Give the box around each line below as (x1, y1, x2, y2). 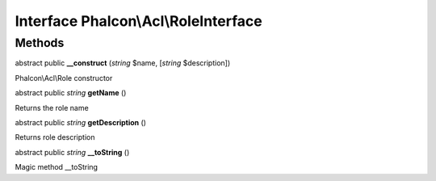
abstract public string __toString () (15, 147, 130, 157)
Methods (15, 36, 65, 50)
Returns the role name (15, 103, 89, 112)
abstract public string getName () (15, 88, 127, 98)
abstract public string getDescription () (15, 117, 147, 127)
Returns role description (15, 133, 95, 142)
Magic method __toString (15, 162, 99, 172)
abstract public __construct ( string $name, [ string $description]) (15, 58, 231, 68)
